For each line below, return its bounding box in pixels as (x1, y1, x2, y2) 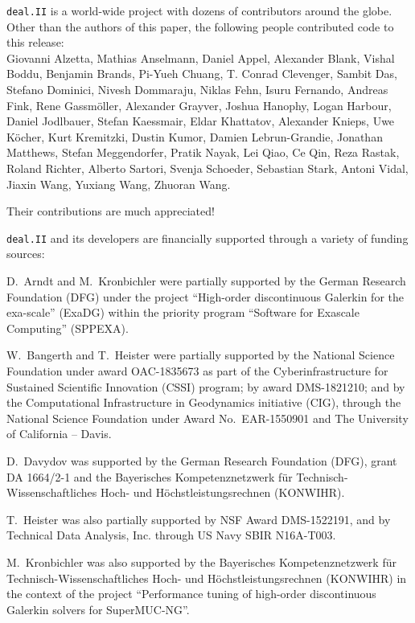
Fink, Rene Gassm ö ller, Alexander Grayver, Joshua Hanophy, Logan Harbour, (6, 96, 392, 113)
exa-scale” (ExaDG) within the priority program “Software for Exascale (6, 304, 360, 321)
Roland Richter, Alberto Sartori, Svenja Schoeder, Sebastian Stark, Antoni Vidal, (6, 160, 409, 176)
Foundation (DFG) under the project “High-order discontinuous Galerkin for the (6, 288, 404, 305)
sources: (6, 245, 45, 262)
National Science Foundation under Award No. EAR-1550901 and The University (6, 409, 409, 426)
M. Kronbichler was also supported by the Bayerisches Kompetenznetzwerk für (6, 553, 397, 570)
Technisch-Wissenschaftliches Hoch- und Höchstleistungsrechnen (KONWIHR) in (6, 569, 407, 586)
